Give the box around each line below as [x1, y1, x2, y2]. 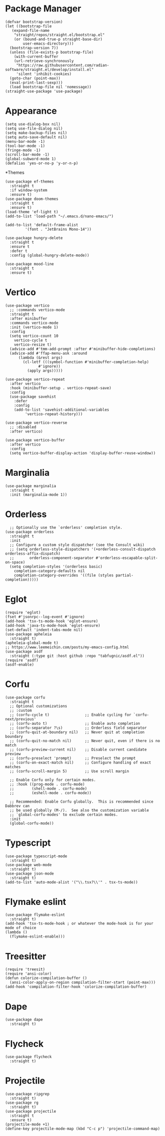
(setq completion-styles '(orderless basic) [9, 564, 103, 569]
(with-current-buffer [14, 54, 58, 59]
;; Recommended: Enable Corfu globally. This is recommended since [9, 799, 154, 804]
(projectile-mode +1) [5, 1122, 50, 1127]
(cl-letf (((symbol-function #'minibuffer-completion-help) [23, 359, 149, 365]
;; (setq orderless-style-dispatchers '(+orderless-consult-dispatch [9, 547, 156, 552]
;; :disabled [9, 425, 37, 430]
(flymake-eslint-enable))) [9, 934, 65, 939]
